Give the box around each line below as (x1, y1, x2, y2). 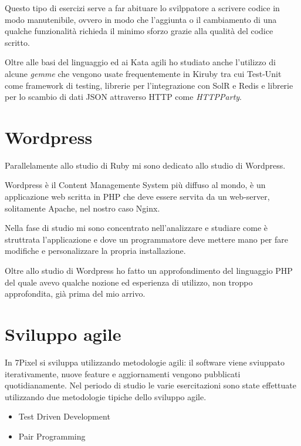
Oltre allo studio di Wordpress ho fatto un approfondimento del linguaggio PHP (5, 264, 293, 277)
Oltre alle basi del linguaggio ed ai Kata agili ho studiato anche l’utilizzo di (5, 56, 276, 68)
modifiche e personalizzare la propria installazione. (5, 244, 186, 257)
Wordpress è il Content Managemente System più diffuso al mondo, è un (5, 179, 266, 191)
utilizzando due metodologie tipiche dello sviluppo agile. (5, 390, 207, 403)
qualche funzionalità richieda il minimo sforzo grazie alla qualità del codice (5, 25, 273, 37)
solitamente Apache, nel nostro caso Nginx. (5, 202, 160, 214)
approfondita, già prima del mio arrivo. (5, 287, 146, 300)
